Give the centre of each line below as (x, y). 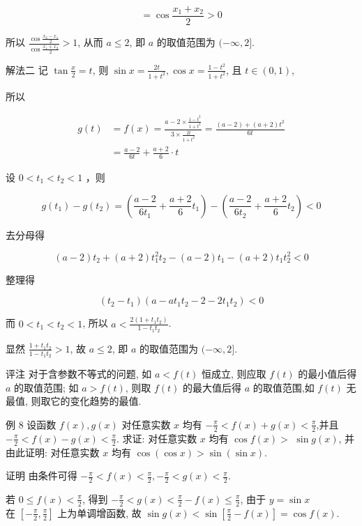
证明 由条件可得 (42, 475)
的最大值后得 (212, 387)
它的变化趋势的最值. (96, 401)
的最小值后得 (327, 374)
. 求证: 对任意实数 (157, 438)
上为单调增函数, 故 (99, 512)
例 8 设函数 (31, 424)
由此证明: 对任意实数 (53, 452)
